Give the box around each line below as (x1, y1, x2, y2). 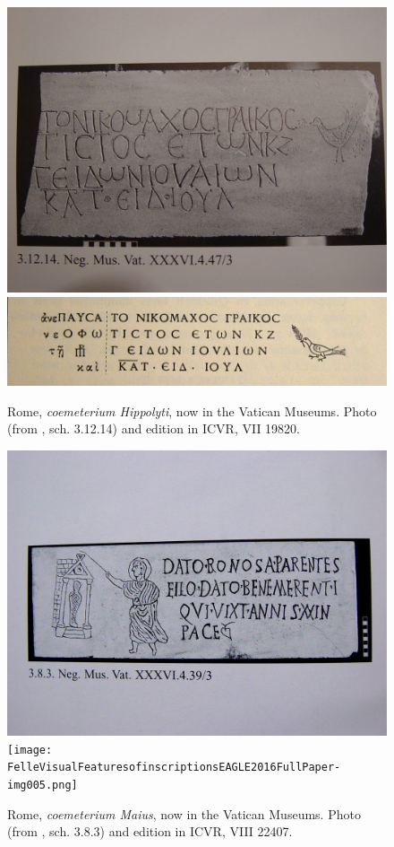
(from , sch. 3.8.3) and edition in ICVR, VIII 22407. (7, 822, 293, 841)
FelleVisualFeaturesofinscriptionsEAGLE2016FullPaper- (7, 761, 341, 774)
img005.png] (7, 778, 78, 791)
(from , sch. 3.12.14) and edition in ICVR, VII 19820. (7, 419, 300, 438)
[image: (7, 743, 53, 756)
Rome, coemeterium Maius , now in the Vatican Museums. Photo (7, 804, 361, 823)
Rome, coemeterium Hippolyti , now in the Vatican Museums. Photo (7, 401, 377, 420)
